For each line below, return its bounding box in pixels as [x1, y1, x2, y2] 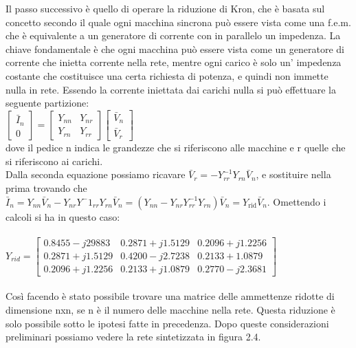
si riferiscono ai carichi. [5, 153, 103, 168]
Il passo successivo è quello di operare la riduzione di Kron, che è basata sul [5, 1, 325, 15]
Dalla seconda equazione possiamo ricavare [5, 167, 186, 182]
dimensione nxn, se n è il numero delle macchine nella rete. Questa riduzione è [5, 303, 335, 316]
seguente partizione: [5, 96, 89, 110]
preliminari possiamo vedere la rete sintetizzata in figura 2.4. [5, 329, 261, 344]
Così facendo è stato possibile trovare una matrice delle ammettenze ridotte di [5, 289, 335, 303]
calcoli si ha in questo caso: [5, 209, 120, 224]
